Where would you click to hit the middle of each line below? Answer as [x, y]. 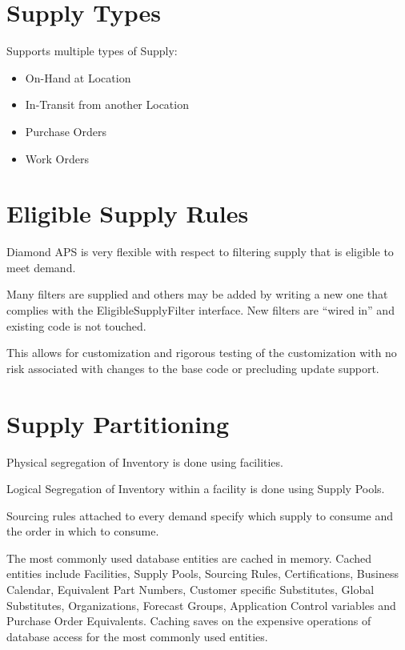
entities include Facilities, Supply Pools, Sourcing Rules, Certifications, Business [202, 574]
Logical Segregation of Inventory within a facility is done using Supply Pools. [196, 489]
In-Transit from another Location [107, 104]
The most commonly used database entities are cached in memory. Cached [189, 558]
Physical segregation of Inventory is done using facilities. [145, 461]
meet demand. [41, 267]
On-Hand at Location [78, 77]
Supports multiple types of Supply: [92, 51]
